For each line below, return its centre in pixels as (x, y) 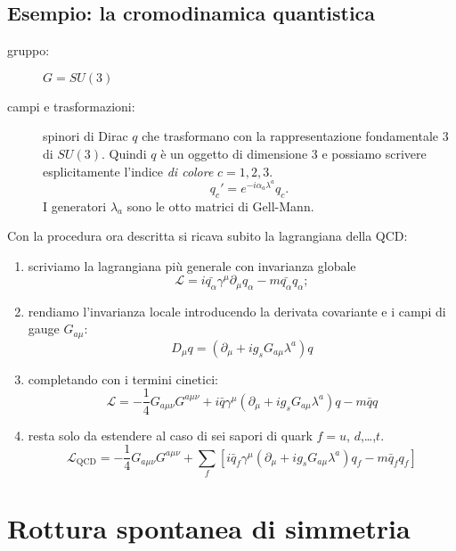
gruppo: (28, 50)
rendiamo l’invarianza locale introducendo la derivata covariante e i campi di (237, 311)
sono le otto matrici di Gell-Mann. (220, 206)
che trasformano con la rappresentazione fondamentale (290, 136)
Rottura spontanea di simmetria (209, 528)
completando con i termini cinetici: (123, 378)
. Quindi (124, 153)
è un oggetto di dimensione (234, 153)
